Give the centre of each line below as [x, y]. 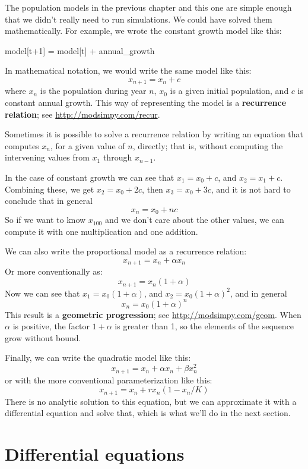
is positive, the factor [51, 326]
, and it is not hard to [251, 189]
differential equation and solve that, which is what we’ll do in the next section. [148, 413]
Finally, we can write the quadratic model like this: [98, 358]
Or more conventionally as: [54, 271]
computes [22, 145]
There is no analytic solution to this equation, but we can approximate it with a [151, 401]
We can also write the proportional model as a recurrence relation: [126, 251]
